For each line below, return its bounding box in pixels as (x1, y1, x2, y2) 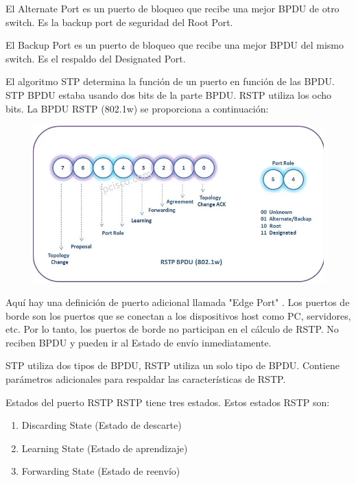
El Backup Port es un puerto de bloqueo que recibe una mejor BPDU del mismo (5, 38, 344, 52)
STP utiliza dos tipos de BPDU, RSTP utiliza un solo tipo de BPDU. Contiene (5, 358, 340, 373)
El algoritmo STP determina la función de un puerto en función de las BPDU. (5, 74, 335, 89)
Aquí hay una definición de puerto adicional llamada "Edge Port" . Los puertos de (5, 294, 350, 309)
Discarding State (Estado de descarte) (21, 418, 182, 432)
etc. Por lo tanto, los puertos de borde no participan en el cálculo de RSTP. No (5, 322, 339, 336)
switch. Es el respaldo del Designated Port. (5, 51, 186, 65)
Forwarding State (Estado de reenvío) (21, 464, 180, 478)
